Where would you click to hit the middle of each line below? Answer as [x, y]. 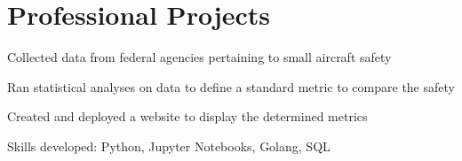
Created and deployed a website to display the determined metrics [187, 116]
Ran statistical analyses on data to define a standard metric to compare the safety [231, 86]
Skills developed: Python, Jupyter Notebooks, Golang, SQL [169, 146]
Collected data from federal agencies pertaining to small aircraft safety [199, 57]
